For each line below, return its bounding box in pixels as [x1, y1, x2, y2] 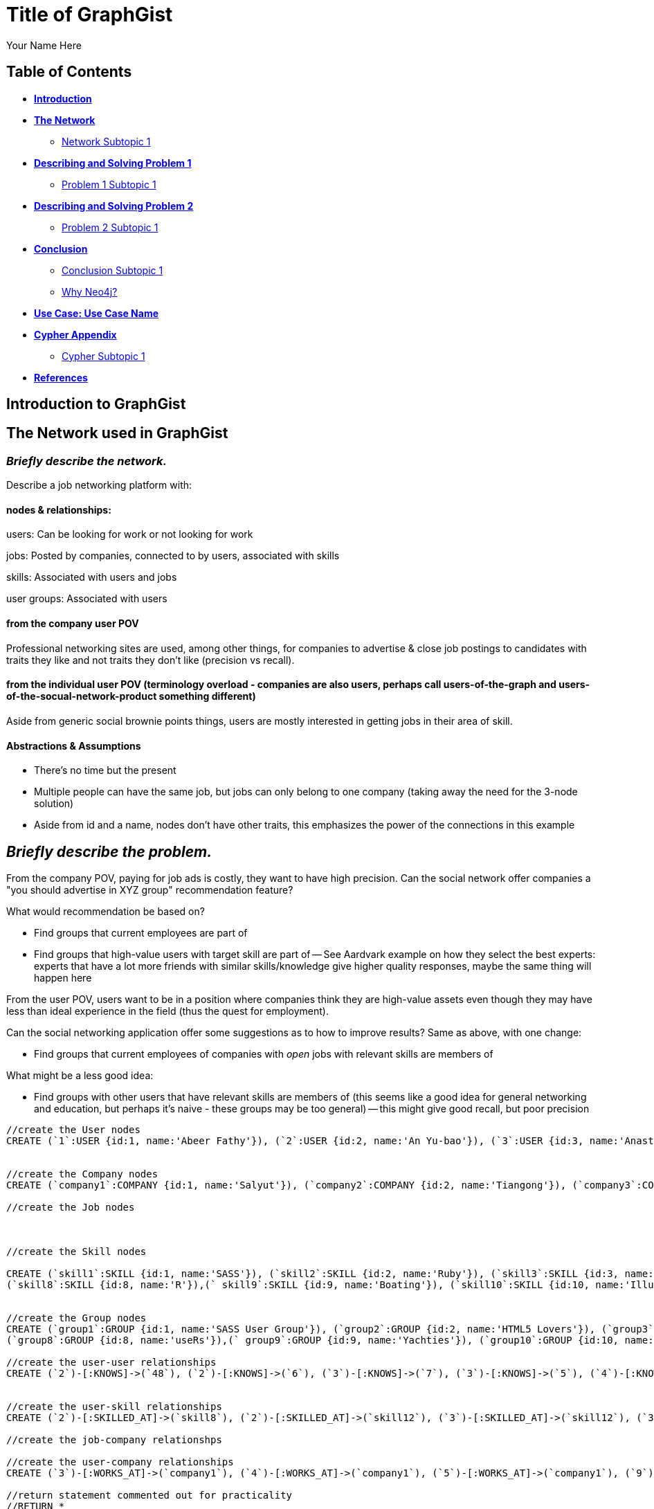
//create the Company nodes [6, 1168, 158, 1180]
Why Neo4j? [62, 285, 118, 298]
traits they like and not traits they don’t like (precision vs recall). [6, 653, 295, 666]
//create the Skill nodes [6, 1245, 147, 1257]
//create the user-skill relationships [6, 1400, 222, 1412]
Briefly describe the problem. [6, 842, 212, 860]
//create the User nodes [6, 1123, 140, 1135]
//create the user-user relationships [6, 1356, 217, 1368]
